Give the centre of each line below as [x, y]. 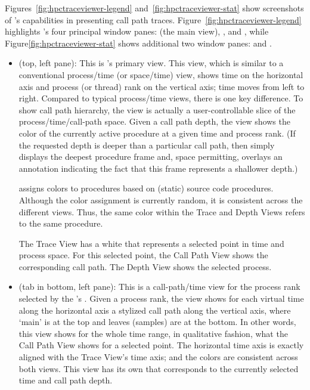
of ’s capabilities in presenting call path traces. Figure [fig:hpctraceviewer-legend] [153, 19]
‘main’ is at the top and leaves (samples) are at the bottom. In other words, [157, 322]
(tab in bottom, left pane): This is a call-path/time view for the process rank [159, 287]
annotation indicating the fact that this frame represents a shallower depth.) [158, 168]
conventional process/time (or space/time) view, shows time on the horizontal [161, 74]
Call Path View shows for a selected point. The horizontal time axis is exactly [161, 345]
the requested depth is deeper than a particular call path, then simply [147, 145]
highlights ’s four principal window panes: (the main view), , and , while [137, 31]
